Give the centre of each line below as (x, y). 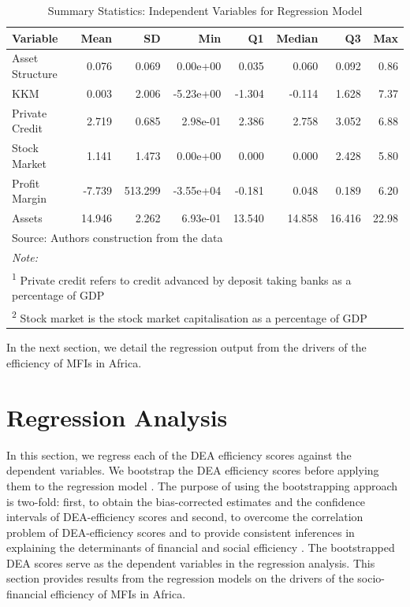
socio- (371, 578)
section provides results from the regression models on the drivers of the (180, 578)
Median (297, 37)
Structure (35, 74)
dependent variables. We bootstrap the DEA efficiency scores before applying (193, 470)
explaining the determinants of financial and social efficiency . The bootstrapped (201, 547)
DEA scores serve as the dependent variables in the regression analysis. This (191, 562)
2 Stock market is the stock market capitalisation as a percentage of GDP (190, 316)
